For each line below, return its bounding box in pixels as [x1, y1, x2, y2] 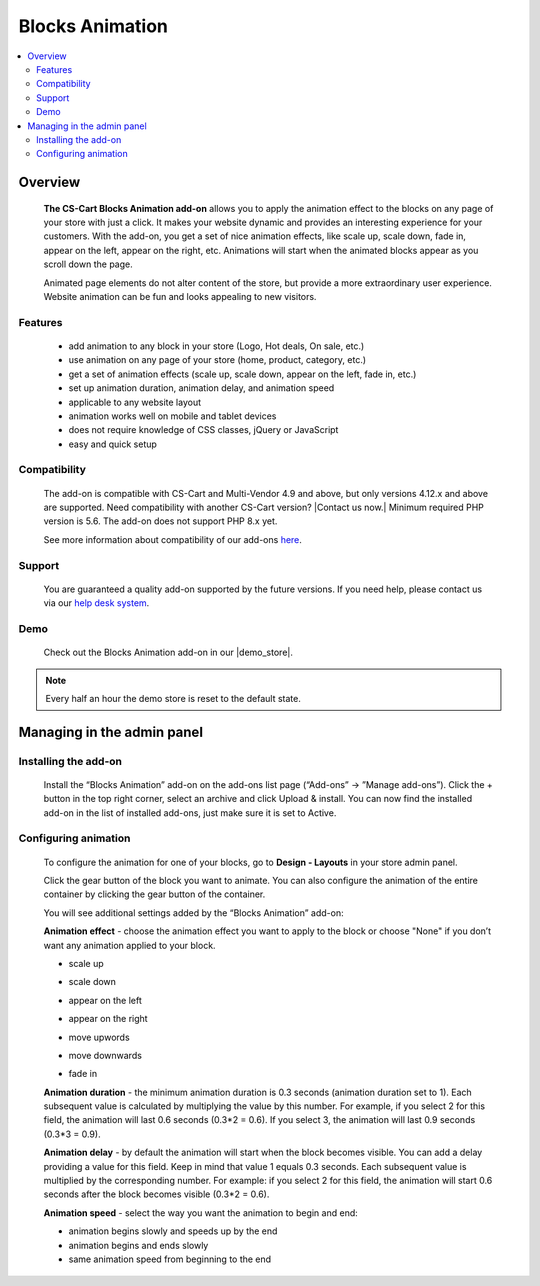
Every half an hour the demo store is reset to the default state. [45, 692, 302, 704]
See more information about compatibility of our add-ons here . [43, 533, 302, 545]
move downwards [68, 1049, 142, 1061]
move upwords [68, 1031, 130, 1043]
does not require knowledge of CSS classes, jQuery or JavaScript [68, 424, 339, 436]
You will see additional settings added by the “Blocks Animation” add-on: [43, 906, 344, 919]
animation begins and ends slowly [68, 1239, 209, 1251]
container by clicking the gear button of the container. [43, 888, 266, 900]
